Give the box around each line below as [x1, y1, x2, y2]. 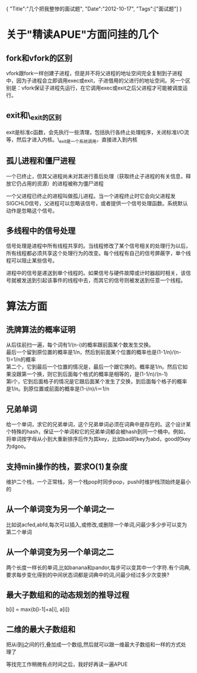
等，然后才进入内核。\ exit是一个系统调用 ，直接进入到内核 [6, 136, 138, 144]
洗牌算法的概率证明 [6, 325, 76, 335]
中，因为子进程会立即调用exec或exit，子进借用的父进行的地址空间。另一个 [6, 77, 186, 84]
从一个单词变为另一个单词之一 [6, 504, 114, 514]
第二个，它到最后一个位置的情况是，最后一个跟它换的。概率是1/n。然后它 [6, 363, 183, 371]
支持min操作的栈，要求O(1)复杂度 [6, 461, 128, 471]
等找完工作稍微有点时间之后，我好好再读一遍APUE [6, 661, 128, 668]
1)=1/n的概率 [6, 356, 36, 363]
